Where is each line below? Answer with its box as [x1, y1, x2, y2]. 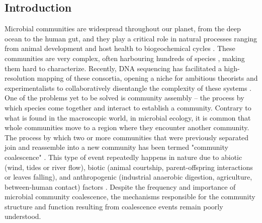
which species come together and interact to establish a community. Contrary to [5, 102, 251, 113]
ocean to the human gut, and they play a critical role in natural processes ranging [5, 33, 257, 43]
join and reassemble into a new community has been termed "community [5, 142, 228, 152]
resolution [5, 73, 35, 83]
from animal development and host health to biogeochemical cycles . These [5, 43, 235, 53]
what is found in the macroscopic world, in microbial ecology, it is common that [5, 112, 251, 123]
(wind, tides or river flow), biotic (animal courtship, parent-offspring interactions [5, 161, 253, 172]
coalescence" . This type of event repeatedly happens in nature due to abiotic [5, 151, 242, 162]
